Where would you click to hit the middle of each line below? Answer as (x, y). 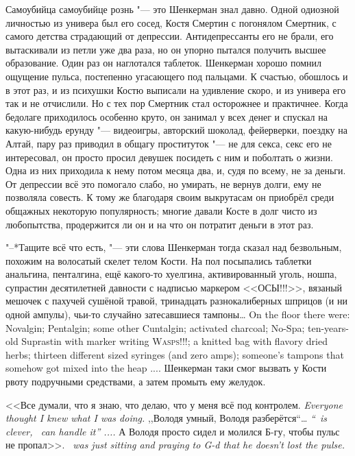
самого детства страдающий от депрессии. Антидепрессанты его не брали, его (170, 36)
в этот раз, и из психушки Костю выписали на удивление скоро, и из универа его (176, 89)
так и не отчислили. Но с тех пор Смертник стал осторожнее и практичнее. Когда (177, 103)
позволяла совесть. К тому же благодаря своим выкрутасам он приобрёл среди (170, 197)
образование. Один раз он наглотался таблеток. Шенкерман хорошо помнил (164, 63)
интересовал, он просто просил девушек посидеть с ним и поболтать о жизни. (169, 157)
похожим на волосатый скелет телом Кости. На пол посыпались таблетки (159, 260)
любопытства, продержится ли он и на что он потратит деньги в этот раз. (160, 224)
